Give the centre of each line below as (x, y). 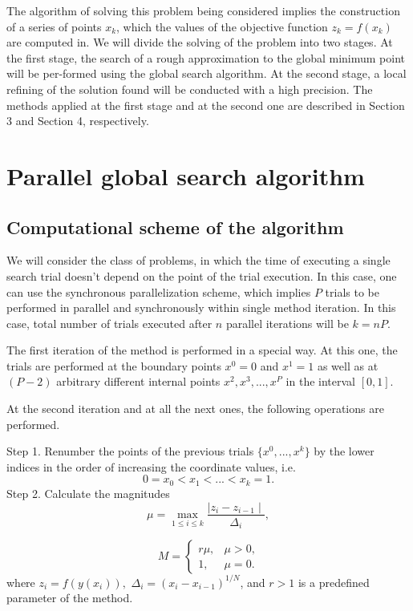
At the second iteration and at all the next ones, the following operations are (195, 409)
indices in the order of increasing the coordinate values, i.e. (151, 466)
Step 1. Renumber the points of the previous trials (130, 451)
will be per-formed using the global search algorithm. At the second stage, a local (206, 73)
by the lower (344, 451)
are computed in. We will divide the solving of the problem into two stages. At (200, 42)
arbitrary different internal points (138, 381)
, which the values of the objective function (222, 26)
